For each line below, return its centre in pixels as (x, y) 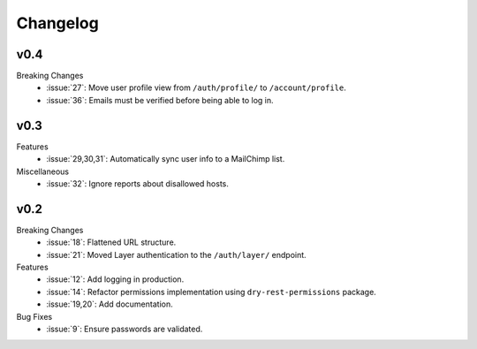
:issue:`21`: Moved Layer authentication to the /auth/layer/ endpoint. (176, 254)
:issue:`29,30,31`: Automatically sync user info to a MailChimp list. (166, 159)
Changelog (57, 23)
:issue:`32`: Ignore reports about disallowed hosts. (138, 183)
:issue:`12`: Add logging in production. (115, 279)
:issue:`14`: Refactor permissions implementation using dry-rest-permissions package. (212, 292)
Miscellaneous (43, 171)
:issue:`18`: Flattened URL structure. (111, 242)
